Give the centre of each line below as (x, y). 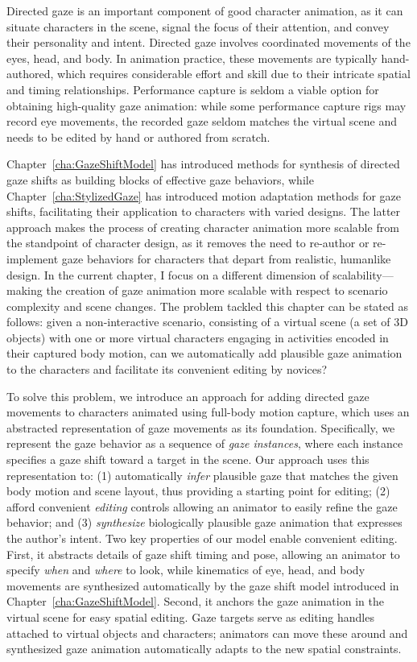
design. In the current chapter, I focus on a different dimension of (168, 274)
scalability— (363, 274)
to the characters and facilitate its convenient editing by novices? (167, 369)
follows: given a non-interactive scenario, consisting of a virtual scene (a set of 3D (207, 322)
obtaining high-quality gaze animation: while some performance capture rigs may (206, 105)
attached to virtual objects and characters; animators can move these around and (207, 633)
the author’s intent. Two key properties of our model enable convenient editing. (202, 538)
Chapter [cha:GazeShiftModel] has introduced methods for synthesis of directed (203, 164)
